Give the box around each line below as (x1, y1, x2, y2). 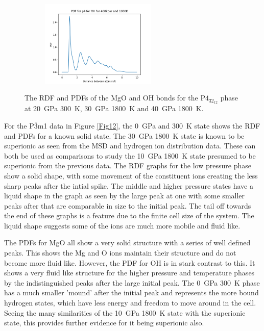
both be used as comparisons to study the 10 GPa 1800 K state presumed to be (4, 150, 256, 161)
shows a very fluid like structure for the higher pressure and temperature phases (4, 267, 255, 278)
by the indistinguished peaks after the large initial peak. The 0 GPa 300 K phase (4, 277, 260, 288)
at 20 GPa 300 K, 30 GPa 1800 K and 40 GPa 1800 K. (25, 103, 204, 114)
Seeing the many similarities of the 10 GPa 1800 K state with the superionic (4, 307, 246, 318)
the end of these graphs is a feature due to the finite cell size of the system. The (4, 210, 254, 221)
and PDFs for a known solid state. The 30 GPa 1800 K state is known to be (4, 130, 245, 141)
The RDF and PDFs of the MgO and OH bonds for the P (25, 92, 205, 103)
